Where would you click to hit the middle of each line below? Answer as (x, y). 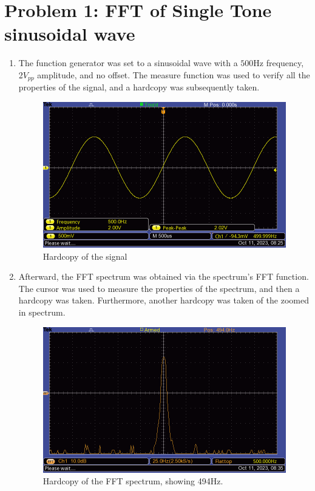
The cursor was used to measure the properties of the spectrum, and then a (159, 288)
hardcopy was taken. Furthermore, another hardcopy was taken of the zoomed (164, 300)
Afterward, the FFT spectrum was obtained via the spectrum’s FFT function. (164, 276)
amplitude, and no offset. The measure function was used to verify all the (174, 74)
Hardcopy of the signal (85, 256)
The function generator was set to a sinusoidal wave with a (128, 63)
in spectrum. (42, 312)
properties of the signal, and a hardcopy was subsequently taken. (139, 87)
